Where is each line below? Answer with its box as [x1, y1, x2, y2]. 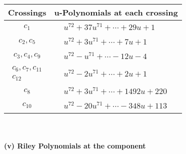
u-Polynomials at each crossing [54, 6, 178, 18]
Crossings [8, 6, 46, 18]
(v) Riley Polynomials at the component [4, 140, 146, 151]
